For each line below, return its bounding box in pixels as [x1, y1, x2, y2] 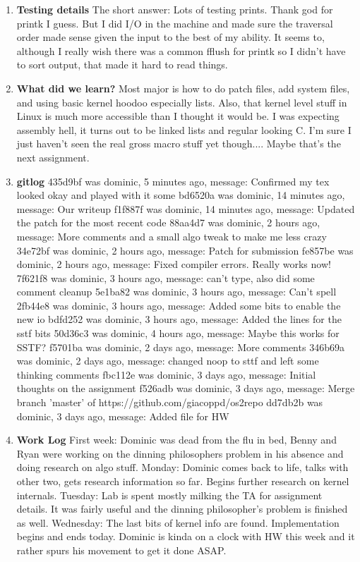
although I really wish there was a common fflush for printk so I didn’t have [16, 43, 346, 58]
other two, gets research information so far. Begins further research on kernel [16, 474, 349, 488]
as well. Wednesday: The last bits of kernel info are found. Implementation [16, 515, 340, 530]
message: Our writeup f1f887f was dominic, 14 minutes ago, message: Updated [16, 201, 355, 216]
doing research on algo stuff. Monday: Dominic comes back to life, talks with [16, 460, 349, 475]
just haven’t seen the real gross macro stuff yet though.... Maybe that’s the [16, 136, 341, 151]
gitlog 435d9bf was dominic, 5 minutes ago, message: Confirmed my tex [16, 173, 330, 188]
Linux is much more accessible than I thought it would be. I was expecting [16, 109, 340, 123]
